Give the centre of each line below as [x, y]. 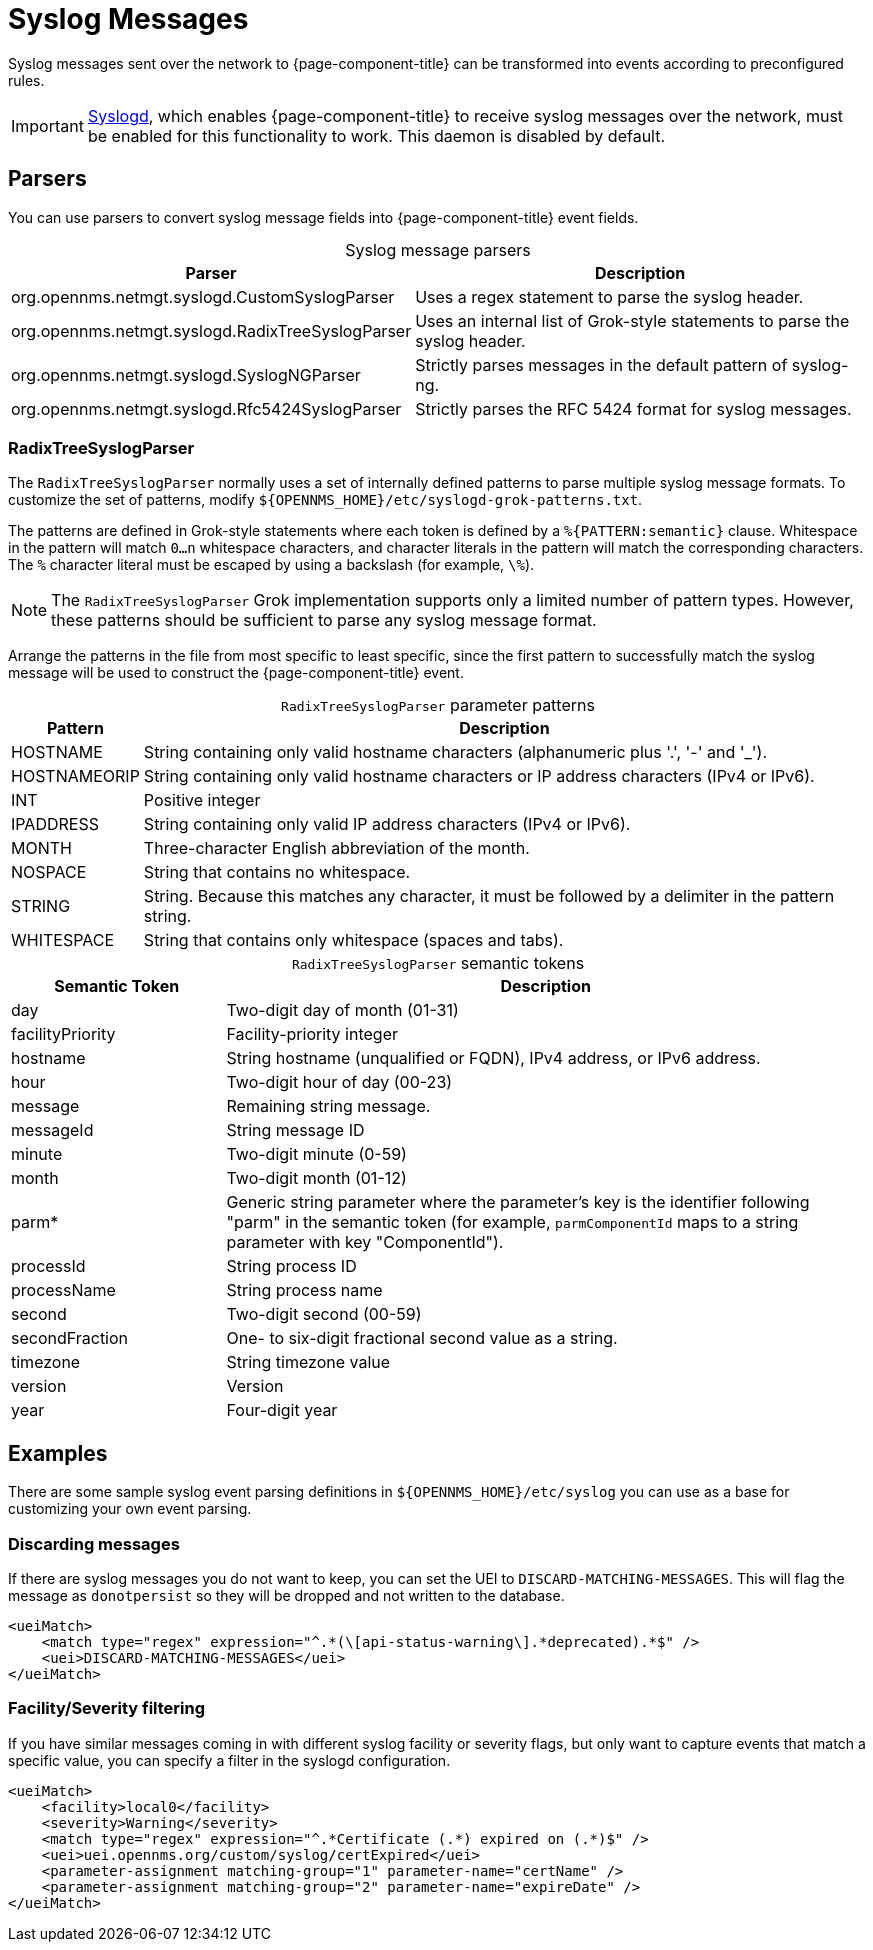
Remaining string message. [328, 1106]
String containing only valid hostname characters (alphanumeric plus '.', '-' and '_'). [455, 752]
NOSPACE [49, 872]
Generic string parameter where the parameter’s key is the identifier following [518, 1202]
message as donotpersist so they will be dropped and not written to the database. [286, 1595]
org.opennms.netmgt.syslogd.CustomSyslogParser [203, 296]
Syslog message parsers [438, 249]
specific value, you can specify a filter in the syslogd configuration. [229, 1760]
